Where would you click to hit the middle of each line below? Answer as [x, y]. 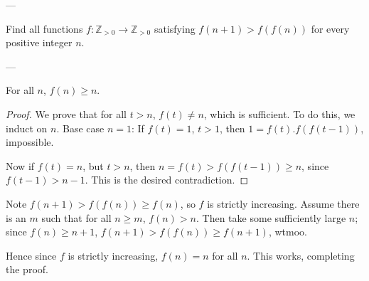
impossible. [30, 142]
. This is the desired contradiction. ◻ [167, 180]
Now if [20, 165]
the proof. [27, 269]
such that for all [76, 217]
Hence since [31, 255]
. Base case [80, 128]
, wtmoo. [288, 232]
